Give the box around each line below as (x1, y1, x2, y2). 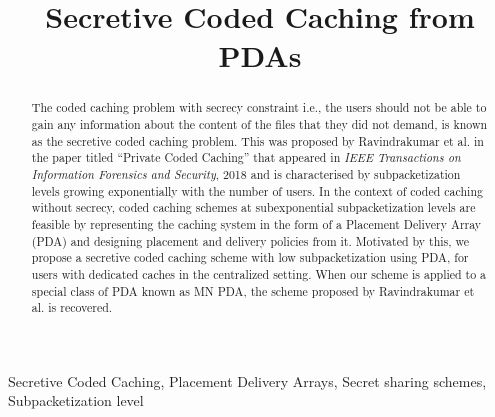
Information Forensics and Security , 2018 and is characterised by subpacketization (31, 165, 461, 182)
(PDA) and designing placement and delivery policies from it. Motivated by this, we (31, 232, 470, 249)
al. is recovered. (31, 299, 113, 316)
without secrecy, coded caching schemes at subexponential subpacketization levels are (31, 199, 476, 216)
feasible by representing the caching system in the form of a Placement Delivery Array (31, 215, 482, 232)
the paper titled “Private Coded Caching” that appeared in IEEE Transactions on (31, 149, 461, 166)
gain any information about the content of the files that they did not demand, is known (31, 116, 488, 133)
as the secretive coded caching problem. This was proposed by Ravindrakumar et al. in (31, 132, 484, 149)
